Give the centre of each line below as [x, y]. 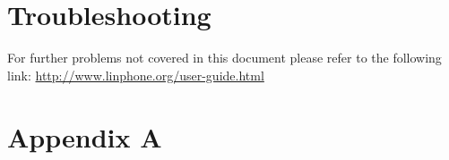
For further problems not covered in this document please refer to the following [224, 58]
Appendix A [85, 136]
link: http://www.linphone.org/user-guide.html [136, 75]
